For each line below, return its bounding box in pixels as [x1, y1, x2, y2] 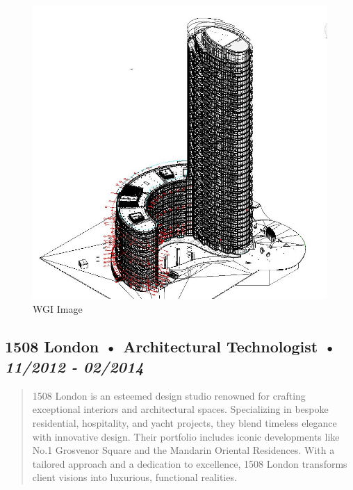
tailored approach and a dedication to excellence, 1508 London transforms [32, 456, 347, 471]
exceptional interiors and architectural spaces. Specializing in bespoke [32, 402, 329, 416]
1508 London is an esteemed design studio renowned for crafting [32, 388, 306, 402]
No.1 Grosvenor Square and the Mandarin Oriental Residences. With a [32, 443, 335, 457]
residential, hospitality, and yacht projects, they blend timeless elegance [32, 415, 337, 430]
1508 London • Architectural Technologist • [5, 335, 337, 357]
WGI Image [33, 301, 83, 316]
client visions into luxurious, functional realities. [32, 470, 237, 484]
